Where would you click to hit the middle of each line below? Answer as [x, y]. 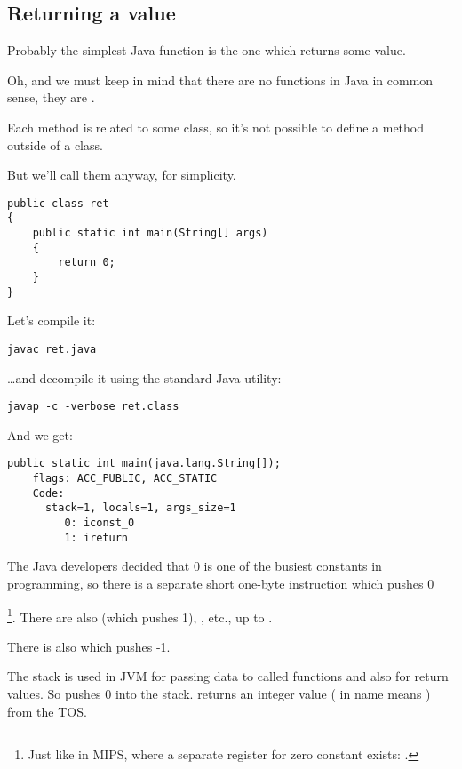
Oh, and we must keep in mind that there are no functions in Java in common [220, 80]
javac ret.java [52, 349]
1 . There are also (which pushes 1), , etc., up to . [140, 615]
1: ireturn [96, 537]
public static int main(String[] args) [150, 233]
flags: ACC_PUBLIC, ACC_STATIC [125, 479]
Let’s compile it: [52, 320]
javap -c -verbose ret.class [93, 407]
